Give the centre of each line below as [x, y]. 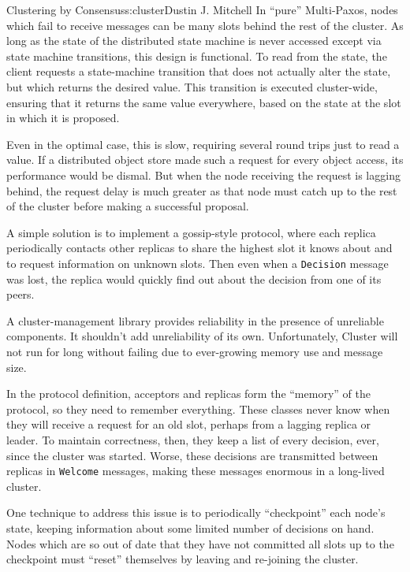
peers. [20, 294]
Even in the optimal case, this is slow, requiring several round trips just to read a [203, 144]
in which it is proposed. [63, 118]
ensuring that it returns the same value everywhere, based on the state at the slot [204, 102]
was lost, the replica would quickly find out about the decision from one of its [194, 279]
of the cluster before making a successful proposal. [128, 206]
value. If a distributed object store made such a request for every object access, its [205, 160]
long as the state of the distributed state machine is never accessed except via [194, 41]
